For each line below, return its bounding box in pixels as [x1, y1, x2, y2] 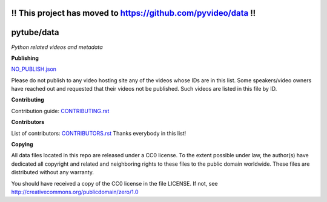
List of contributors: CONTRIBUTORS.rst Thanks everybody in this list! [11, 129, 187, 137]
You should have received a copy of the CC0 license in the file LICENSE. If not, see [11, 180, 218, 187]
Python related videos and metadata [11, 43, 103, 51]
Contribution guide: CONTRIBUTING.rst [11, 107, 110, 114]
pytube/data [11, 27, 59, 37]
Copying [11, 141, 33, 148]
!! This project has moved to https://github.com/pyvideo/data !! [11, 8, 256, 18]
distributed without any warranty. [11, 169, 94, 176]
